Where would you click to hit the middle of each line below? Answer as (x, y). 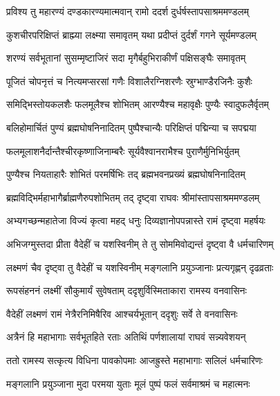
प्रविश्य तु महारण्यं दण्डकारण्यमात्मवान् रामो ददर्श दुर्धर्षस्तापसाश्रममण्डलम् (128, 11)
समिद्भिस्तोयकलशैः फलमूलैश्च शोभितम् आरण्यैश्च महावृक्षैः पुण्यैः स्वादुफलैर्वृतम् (138, 104)
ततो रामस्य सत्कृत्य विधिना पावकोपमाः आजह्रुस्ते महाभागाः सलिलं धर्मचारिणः (134, 360)
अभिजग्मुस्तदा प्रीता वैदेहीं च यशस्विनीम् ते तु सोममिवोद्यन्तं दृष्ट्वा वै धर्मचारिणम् (140, 243)
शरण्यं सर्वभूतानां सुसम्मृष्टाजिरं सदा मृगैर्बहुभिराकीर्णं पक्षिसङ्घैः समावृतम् (126, 58)
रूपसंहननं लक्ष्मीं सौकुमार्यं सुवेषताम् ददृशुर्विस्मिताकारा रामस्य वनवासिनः (127, 290)
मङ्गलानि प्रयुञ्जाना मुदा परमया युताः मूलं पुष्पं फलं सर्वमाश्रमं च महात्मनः (128, 383)
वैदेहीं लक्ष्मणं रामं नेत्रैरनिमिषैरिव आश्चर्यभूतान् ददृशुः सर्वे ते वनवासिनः (122, 313)
